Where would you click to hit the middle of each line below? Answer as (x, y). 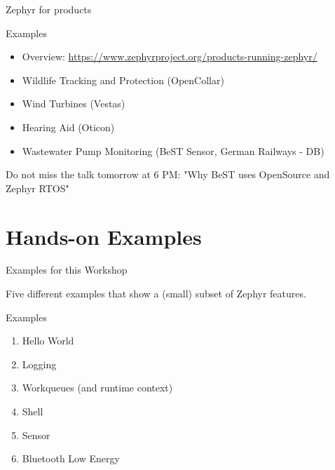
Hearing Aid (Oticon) (68, 127)
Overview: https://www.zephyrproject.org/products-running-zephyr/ (170, 56)
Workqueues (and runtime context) (97, 388)
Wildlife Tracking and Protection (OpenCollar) (123, 80)
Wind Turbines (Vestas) (74, 103)
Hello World (48, 341)
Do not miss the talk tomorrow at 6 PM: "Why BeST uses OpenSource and (168, 174)
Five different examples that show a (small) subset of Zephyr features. (156, 294)
